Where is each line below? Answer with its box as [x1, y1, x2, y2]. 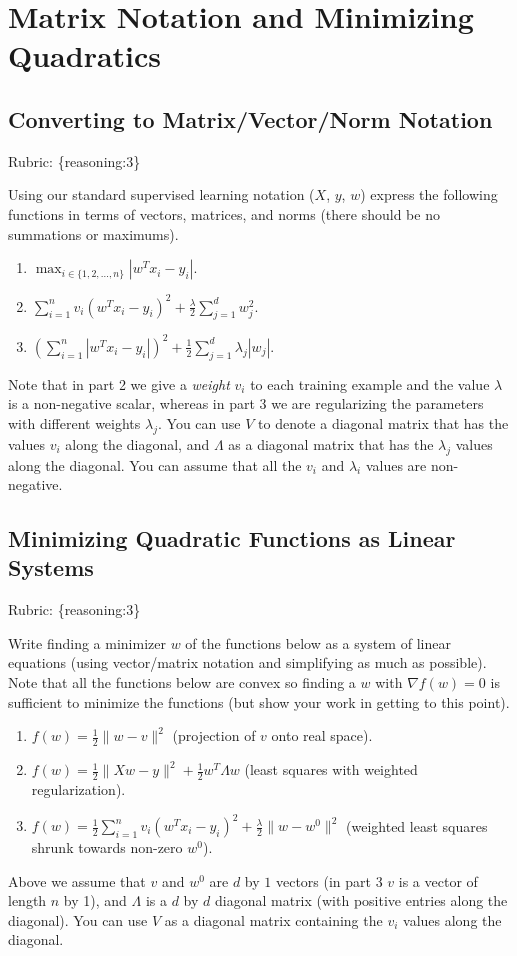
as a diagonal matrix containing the [164, 909, 383, 930]
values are [365, 454, 427, 475]
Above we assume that [8, 870, 146, 891]
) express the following [360, 184, 498, 205]
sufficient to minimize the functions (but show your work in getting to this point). [8, 691, 510, 712]
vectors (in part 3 [275, 870, 383, 891]
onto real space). [271, 725, 373, 746]
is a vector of [398, 870, 478, 891]
